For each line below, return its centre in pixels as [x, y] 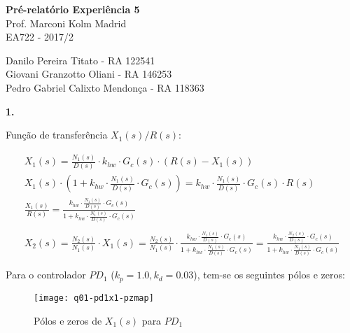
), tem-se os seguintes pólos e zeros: [269, 275]
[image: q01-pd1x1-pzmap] [94, 298]
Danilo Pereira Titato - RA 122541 [80, 60]
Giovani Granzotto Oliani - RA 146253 [89, 74]
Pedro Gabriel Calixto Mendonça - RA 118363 [105, 87]
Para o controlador [46, 275]
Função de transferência [57, 135]
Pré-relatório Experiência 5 [73, 9]
